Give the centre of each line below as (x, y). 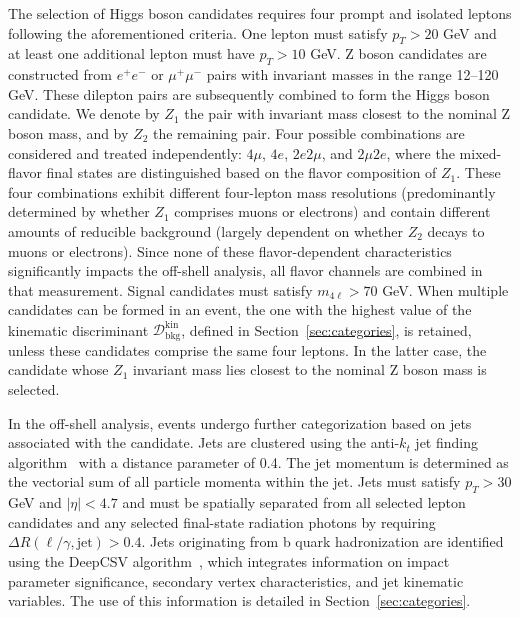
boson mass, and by (68, 132)
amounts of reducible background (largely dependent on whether (205, 230)
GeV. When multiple (445, 289)
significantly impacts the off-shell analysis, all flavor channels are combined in (245, 270)
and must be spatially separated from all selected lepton (294, 502)
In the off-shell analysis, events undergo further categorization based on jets (240, 422)
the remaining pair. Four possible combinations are (308, 132)
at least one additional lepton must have (131, 53)
